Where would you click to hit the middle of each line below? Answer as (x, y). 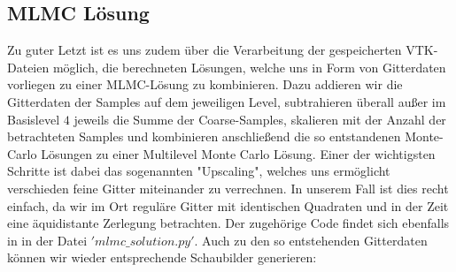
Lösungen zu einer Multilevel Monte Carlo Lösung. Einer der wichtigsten (238, 153)
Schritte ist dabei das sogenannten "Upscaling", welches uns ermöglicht (199, 171)
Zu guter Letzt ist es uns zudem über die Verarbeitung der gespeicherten (205, 50)
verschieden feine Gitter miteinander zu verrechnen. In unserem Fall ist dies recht (228, 188)
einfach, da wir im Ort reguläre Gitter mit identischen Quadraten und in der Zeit (228, 205)
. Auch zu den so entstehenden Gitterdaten (311, 240)
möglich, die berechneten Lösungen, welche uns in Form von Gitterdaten (249, 67)
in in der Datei (47, 240)
